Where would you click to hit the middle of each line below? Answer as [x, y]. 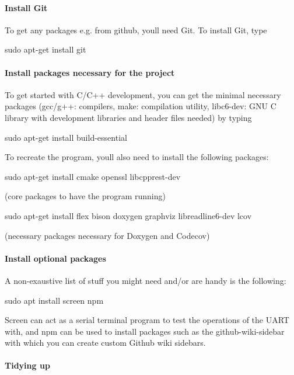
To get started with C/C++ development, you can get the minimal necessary [143, 94]
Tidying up [27, 365]
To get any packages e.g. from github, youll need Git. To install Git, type [136, 29]
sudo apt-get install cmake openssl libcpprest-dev [93, 176]
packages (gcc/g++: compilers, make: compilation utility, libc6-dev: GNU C [141, 106]
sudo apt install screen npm [54, 300]
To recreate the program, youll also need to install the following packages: [137, 157]
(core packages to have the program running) [85, 196]
